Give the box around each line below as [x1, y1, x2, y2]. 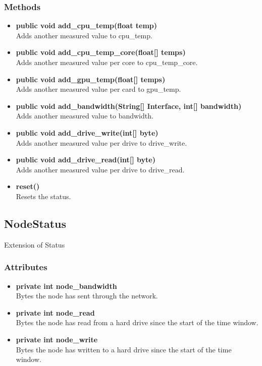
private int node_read [16, 307, 95, 318]
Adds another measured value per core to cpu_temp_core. [16, 57, 198, 67]
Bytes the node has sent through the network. [16, 290, 158, 301]
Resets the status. [16, 191, 71, 201]
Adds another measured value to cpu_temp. [16, 30, 152, 40]
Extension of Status [4, 239, 65, 250]
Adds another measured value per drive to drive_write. [16, 137, 187, 148]
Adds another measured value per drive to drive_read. [16, 164, 185, 174]
